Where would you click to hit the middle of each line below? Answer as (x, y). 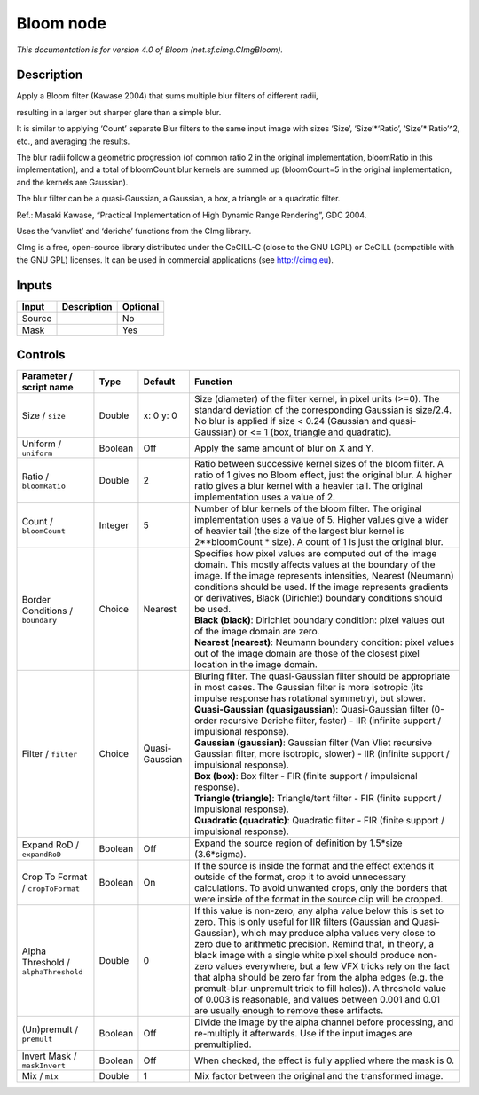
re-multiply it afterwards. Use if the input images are (303, 1034)
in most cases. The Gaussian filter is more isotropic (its (309, 688)
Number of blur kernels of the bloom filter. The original (308, 508)
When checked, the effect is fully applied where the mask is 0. (324, 1060)
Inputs (35, 285)
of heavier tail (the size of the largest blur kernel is (299, 531)
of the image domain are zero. (257, 632)
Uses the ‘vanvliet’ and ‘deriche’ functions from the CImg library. (134, 231)
